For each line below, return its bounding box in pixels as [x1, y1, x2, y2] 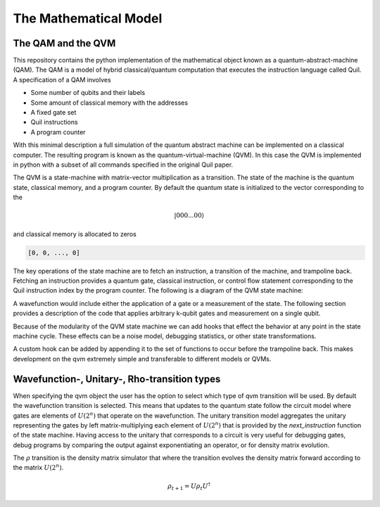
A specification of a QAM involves [13, 75, 112, 84]
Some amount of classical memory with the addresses [30, 98, 189, 107]
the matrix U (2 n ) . [13, 463, 64, 472]
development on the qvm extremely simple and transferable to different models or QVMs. [13, 354, 272, 363]
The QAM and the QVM [13, 37, 116, 49]
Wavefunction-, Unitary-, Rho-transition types [13, 373, 221, 385]
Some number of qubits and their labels [30, 89, 146, 97]
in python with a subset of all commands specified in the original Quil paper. [13, 160, 234, 169]
